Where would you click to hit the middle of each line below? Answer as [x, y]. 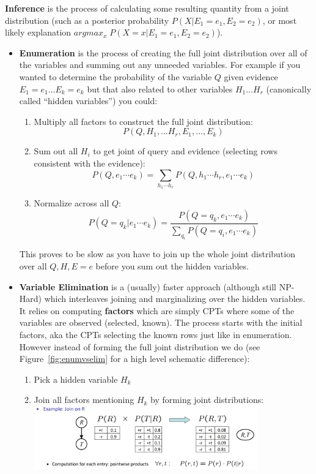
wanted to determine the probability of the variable [116, 76]
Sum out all [56, 151]
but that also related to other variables [160, 88]
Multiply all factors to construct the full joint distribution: [143, 121]
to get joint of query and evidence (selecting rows [185, 151]
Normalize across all [72, 203]
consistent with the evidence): [90, 163]
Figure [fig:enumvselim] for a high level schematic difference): [134, 359]
